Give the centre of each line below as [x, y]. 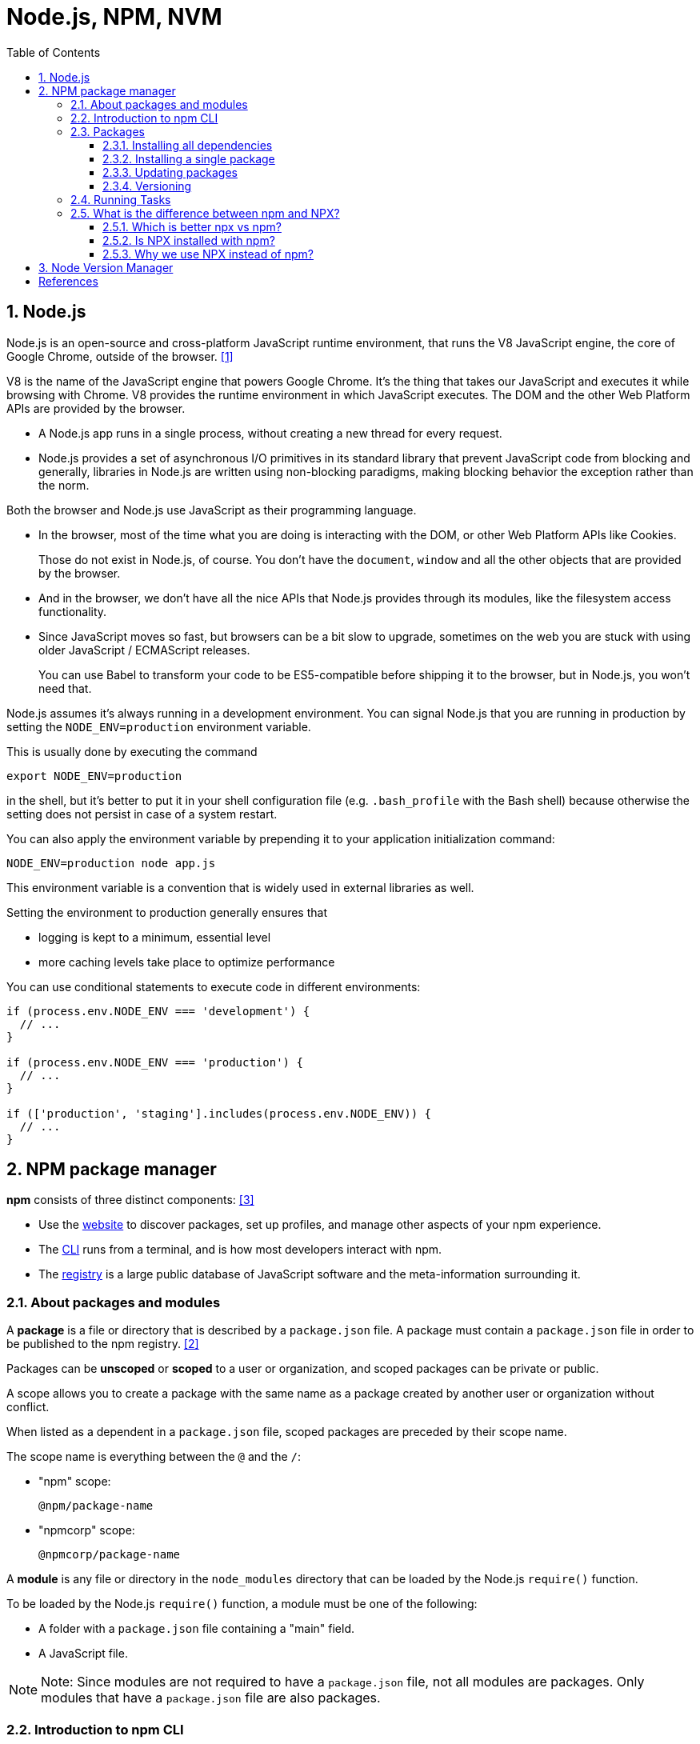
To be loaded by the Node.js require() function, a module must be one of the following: [242, 1604]
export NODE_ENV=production [94, 776]
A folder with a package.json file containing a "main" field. [197, 1629]
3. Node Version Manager [106, 267]
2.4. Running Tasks [121, 199]
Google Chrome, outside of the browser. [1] [120, 356]
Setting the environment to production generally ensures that [167, 912]
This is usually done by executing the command [132, 751]
